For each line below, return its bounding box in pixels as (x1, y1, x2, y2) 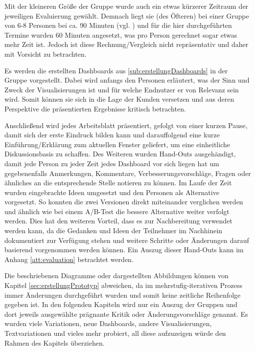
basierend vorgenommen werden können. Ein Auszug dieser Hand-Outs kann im (4, 244, 244, 255)
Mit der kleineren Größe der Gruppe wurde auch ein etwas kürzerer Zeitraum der (4, 1, 249, 11)
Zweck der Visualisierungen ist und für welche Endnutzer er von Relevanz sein (4, 84, 239, 94)
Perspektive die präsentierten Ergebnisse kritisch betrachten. (4, 103, 186, 113)
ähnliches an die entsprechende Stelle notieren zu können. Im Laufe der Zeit (4, 177, 232, 188)
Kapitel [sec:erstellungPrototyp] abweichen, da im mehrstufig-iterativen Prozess (4, 280, 242, 290)
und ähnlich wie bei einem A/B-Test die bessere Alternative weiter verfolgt (4, 206, 230, 216)
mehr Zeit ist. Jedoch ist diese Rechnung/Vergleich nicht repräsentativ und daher (4, 39, 249, 49)
